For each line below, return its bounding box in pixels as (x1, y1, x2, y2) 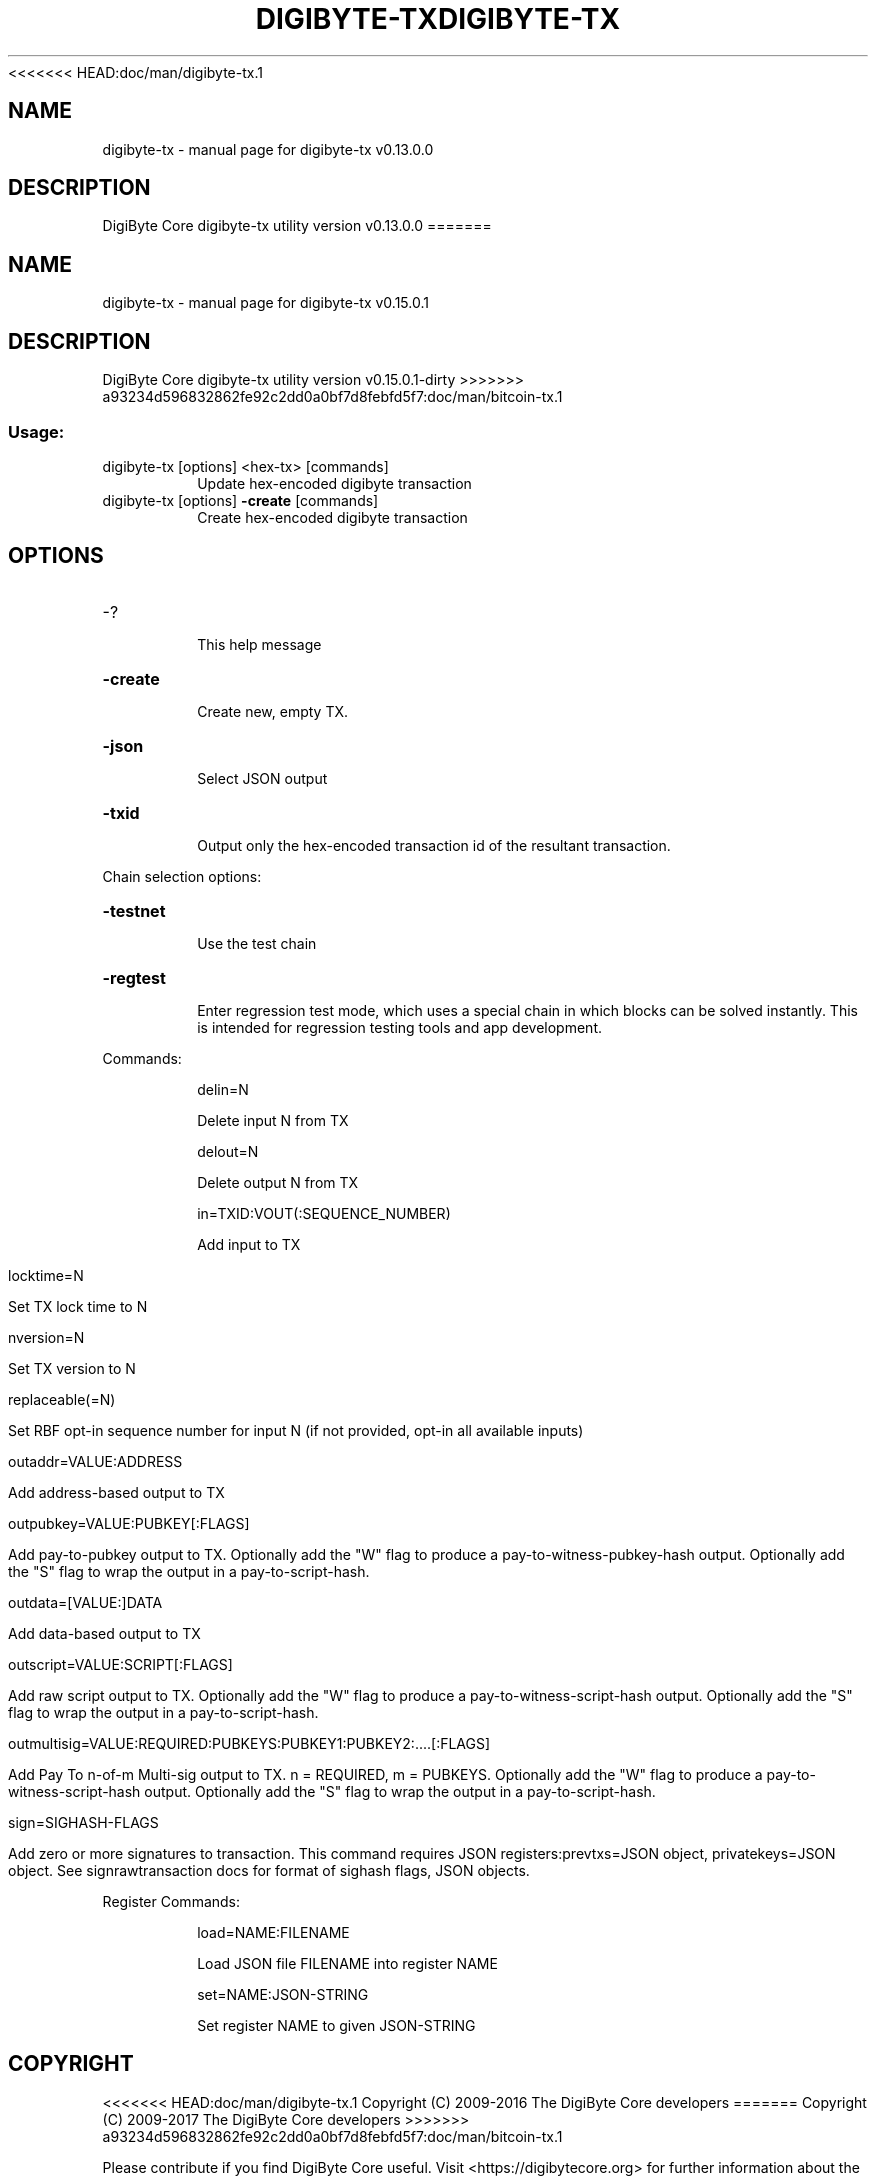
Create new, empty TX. (197, 702, 349, 720)
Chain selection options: (102, 867, 262, 885)
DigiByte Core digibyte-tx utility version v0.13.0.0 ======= (102, 217, 492, 235)
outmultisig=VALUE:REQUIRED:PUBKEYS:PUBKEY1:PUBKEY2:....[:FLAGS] (8, 1734, 491, 1752)
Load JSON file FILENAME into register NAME (197, 1954, 498, 1972)
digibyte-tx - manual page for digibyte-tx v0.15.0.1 (102, 294, 429, 312)
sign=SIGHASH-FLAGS (8, 1813, 159, 1831)
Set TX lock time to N (8, 1297, 148, 1315)
